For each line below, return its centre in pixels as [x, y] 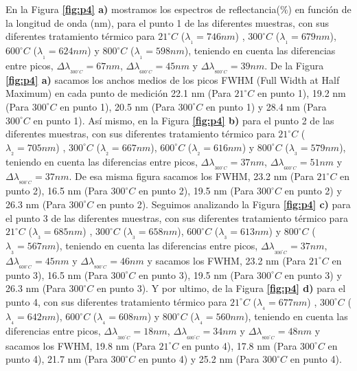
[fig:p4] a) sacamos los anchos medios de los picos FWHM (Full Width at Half [173, 79]
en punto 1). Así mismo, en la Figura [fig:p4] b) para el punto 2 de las [184, 120]
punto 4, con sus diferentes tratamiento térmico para [116, 301]
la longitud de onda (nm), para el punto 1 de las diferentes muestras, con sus [168, 22]
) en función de [320, 9]
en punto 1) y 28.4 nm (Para [266, 106]
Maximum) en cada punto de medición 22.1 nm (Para [118, 93]
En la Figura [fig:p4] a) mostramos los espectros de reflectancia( [143, 9]
